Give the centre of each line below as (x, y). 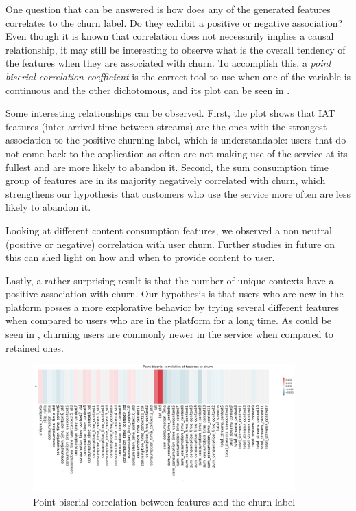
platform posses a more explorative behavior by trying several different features (173, 307)
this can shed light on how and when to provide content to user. (140, 257)
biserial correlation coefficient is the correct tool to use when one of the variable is (178, 76)
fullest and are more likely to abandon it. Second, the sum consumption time (167, 167)
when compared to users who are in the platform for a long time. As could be (168, 320)
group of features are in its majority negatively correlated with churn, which (166, 180)
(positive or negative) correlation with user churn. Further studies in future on (170, 243)
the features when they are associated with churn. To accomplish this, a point (169, 63)
